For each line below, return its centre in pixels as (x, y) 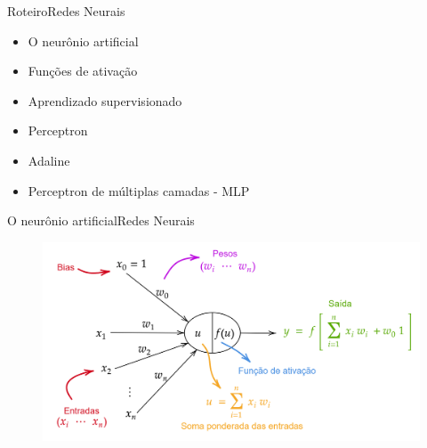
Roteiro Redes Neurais (66, 11)
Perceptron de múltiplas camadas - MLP (139, 190)
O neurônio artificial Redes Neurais (101, 220)
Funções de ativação (83, 71)
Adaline (49, 160)
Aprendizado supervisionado (105, 100)
